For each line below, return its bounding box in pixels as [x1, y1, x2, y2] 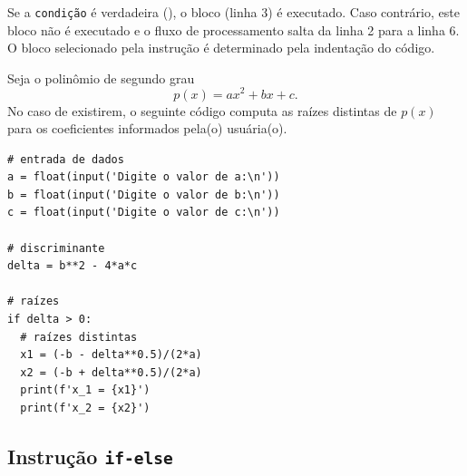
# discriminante [7, 241, 105, 255]
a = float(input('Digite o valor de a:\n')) [7, 170, 280, 184]
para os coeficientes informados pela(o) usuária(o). [7, 119, 287, 138]
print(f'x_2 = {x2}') [20, 402, 151, 415]
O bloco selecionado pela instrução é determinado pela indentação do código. [7, 38, 435, 57]
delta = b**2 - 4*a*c [7, 259, 138, 273]
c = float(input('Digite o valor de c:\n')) [7, 206, 280, 219]
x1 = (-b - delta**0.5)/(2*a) [20, 348, 202, 362]
